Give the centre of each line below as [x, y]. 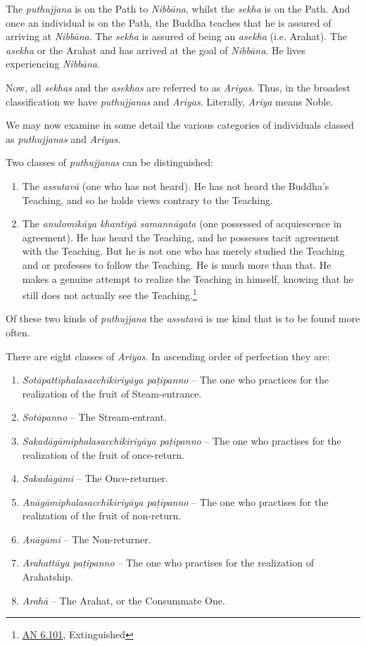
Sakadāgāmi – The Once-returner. [95, 478]
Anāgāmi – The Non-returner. [87, 539]
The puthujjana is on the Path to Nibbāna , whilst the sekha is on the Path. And [178, 8]
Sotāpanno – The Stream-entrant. [94, 417]
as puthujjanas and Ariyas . [63, 138]
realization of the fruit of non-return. [102, 515]
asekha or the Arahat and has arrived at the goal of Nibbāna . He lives [156, 50]
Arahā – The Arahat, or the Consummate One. [124, 600]
